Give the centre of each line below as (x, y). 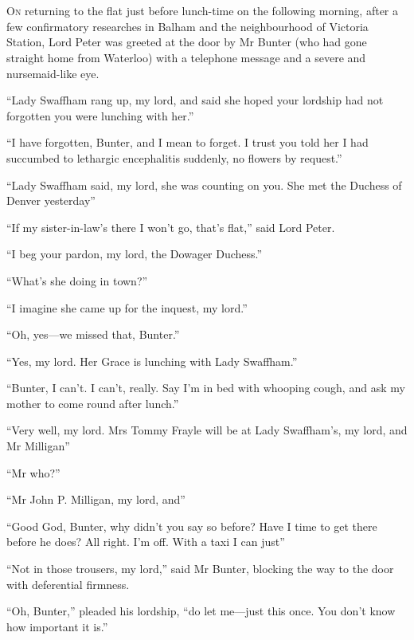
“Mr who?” (33, 472)
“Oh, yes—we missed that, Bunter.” (93, 334)
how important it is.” (57, 626)
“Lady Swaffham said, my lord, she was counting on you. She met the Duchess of (204, 185)
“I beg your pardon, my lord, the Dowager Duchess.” (135, 254)
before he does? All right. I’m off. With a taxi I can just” (146, 542)
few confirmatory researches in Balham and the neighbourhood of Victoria (187, 26)
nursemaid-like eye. (53, 73)
